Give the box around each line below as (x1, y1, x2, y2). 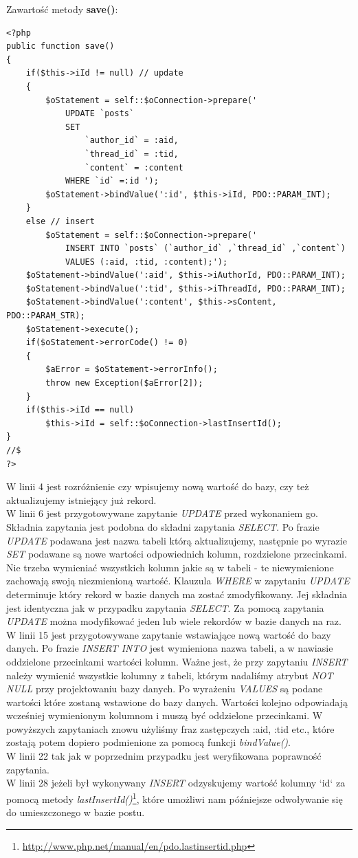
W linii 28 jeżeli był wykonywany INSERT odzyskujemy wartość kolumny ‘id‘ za (6, 775, 346, 790)
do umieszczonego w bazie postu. (6, 805, 145, 819)
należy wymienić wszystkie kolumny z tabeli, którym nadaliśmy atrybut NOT (6, 668, 333, 682)
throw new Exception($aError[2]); (45, 378, 203, 388)
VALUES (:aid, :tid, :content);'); (65, 256, 228, 267)
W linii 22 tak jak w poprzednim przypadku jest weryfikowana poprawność (6, 749, 322, 763)
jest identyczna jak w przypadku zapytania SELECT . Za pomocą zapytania (6, 600, 324, 615)
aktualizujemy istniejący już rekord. (6, 492, 157, 507)
